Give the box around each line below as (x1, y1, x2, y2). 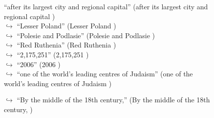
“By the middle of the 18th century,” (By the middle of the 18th (17, 94, 210, 105)
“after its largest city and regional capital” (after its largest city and (4, 1, 208, 11)
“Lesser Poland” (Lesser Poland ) (17, 21, 116, 31)
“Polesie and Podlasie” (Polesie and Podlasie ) (17, 30, 155, 40)
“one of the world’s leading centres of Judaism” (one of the (17, 69, 193, 79)
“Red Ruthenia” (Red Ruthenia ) (17, 40, 116, 50)
